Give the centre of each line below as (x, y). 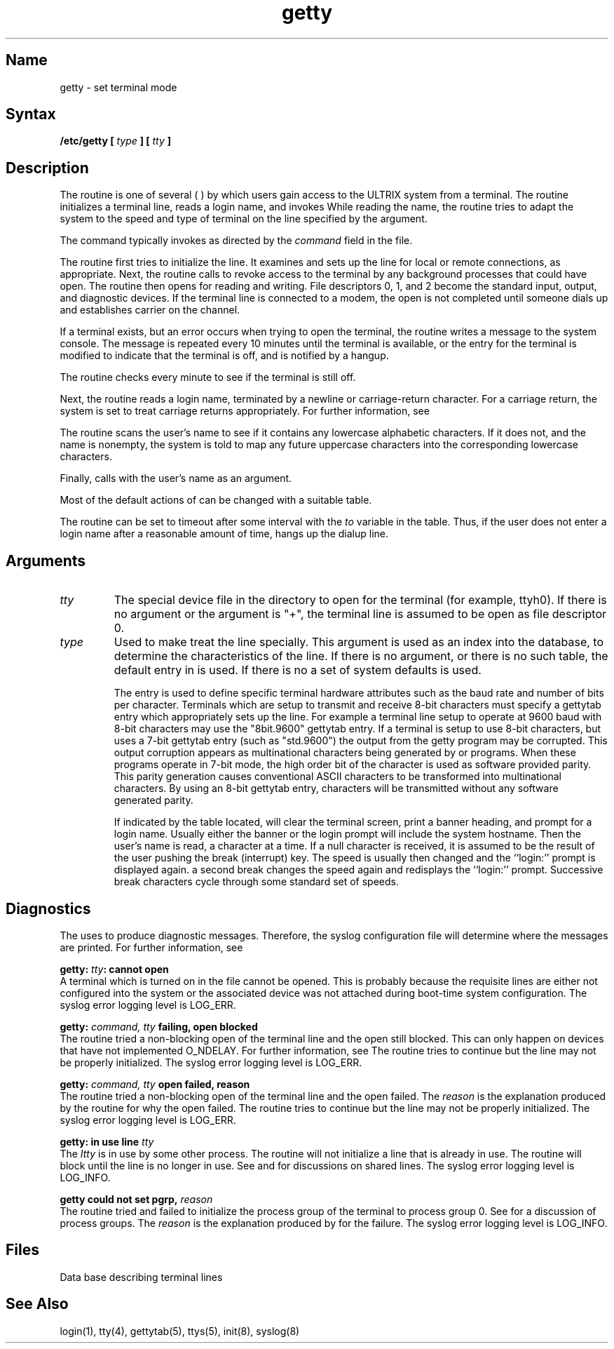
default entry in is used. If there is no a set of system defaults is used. (298, 670)
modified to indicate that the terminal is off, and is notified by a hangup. (224, 356)
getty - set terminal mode (118, 87)
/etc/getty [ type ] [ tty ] (116, 141)
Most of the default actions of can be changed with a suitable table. (216, 500)
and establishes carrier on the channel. (150, 310)
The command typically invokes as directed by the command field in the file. (236, 241)
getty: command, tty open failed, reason (155, 1084)
